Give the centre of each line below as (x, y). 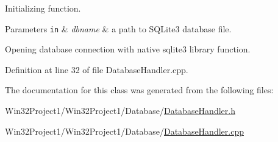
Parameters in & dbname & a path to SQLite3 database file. (118, 28)
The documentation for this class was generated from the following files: (139, 90)
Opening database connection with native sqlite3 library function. (128, 49)
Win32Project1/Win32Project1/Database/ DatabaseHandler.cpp (124, 131)
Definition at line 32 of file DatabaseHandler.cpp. (97, 69)
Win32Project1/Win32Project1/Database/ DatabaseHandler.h (120, 111)
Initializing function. (43, 8)
